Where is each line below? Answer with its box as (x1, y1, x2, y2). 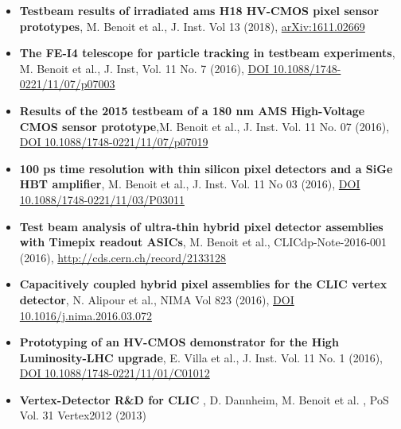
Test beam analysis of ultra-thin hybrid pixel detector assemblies (19, 218, 383, 234)
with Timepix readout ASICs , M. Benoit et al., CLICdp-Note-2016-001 (19, 234, 387, 250)
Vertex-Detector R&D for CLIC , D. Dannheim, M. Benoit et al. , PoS (19, 391, 389, 408)
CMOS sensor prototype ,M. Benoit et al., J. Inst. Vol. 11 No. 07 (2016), (19, 118, 390, 134)
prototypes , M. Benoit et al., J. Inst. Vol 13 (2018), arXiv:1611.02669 (19, 17, 365, 34)
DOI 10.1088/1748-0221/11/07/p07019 (19, 133, 208, 150)
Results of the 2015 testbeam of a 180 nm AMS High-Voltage (19, 102, 365, 118)
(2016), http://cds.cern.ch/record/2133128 (19, 249, 227, 265)
